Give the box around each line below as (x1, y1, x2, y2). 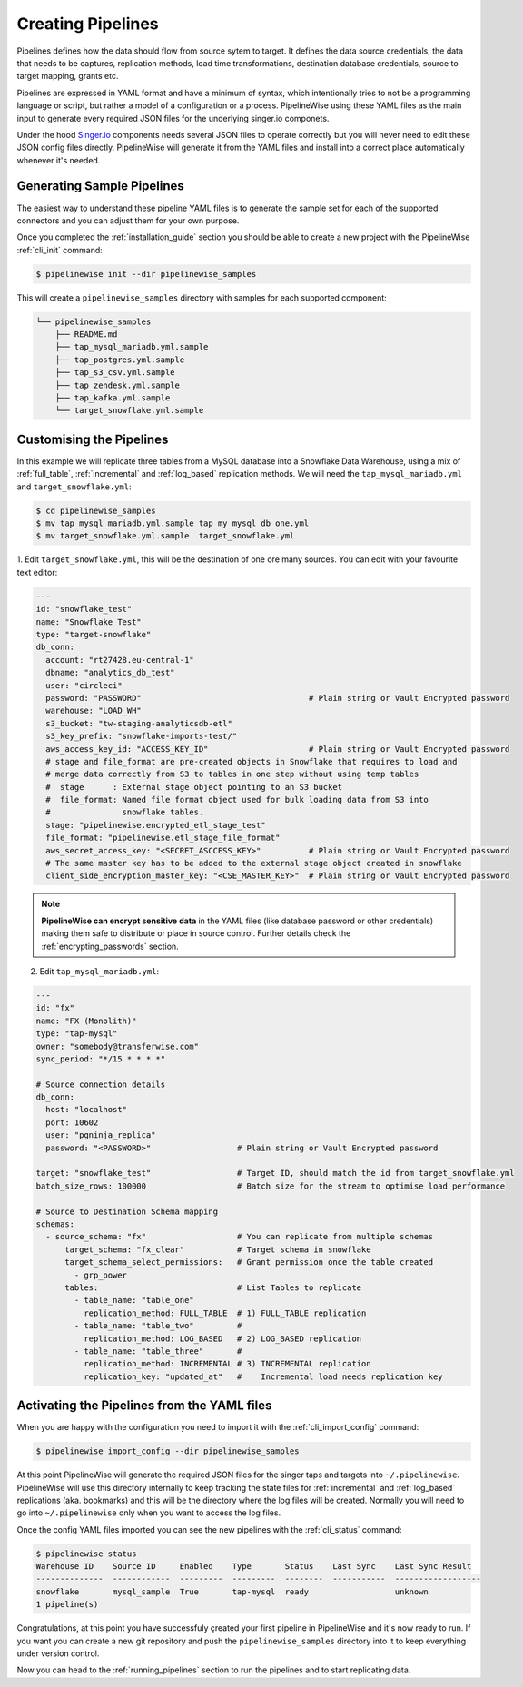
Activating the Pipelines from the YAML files (16, 1398, 272, 1414)
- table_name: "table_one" (74, 1295, 194, 1306)
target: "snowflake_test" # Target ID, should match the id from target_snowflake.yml (35, 1168, 515, 1179)
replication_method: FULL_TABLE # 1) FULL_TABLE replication (83, 1307, 367, 1318)
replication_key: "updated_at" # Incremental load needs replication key (83, 1371, 444, 1382)
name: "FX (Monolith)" (35, 1015, 137, 1026)
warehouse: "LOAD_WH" (45, 705, 143, 716)
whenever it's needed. (16, 154, 101, 165)
